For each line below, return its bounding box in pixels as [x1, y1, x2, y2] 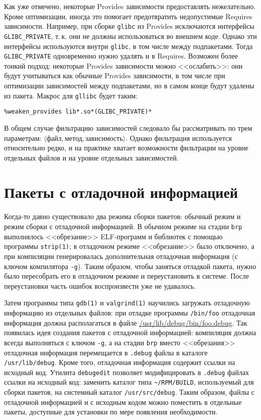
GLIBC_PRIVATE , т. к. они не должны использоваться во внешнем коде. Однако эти [4, 30, 257, 41]
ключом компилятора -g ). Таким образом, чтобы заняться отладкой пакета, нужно [4, 260, 256, 271]
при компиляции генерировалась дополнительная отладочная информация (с [4, 250, 238, 261]
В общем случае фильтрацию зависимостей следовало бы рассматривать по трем [4, 122, 252, 133]
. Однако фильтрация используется [125, 132, 232, 143]
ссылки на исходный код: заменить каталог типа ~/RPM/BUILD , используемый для [4, 377, 254, 387]
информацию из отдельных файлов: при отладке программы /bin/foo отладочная [4, 307, 255, 318]
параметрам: [4, 132, 42, 143]
